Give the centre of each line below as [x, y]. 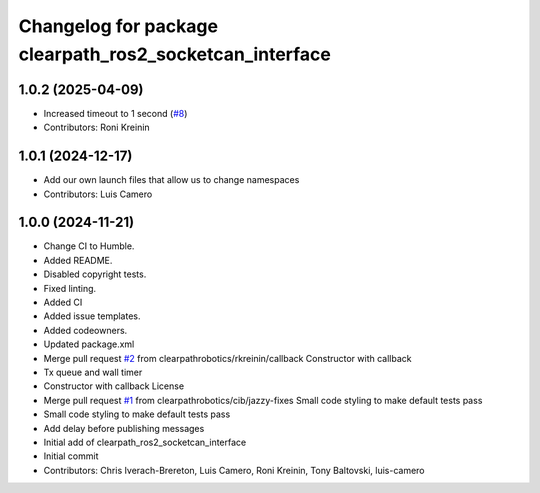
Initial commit [71, 456]
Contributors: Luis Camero [98, 194]
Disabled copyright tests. [95, 274]
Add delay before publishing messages [124, 428]
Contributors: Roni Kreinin [96, 127]
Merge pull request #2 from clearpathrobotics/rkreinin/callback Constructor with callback [227, 358]
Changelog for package [118, 26]
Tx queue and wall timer [93, 372]
